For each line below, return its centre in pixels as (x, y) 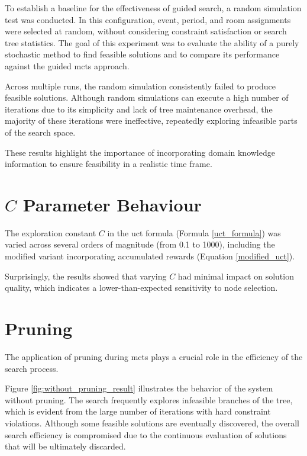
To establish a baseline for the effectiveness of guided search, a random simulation (153, 8)
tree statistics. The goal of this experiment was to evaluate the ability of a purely (152, 42)
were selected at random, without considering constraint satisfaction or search (146, 31)
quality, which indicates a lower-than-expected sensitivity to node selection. (141, 288)
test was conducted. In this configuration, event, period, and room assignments (148, 19)
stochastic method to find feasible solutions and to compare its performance (142, 54)
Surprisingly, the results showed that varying (86, 276)
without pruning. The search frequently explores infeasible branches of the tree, (149, 399)
